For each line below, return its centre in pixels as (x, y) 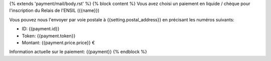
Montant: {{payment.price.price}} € (58, 43)
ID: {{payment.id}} (41, 29)
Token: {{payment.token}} (49, 36)
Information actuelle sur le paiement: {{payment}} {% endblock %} (78, 52)
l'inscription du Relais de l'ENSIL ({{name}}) (54, 10)
